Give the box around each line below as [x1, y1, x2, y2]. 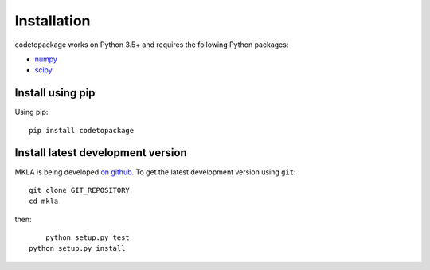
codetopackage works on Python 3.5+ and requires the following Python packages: [14, 40, 289, 49]
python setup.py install [29, 244, 126, 253]
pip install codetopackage [29, 126, 135, 135]
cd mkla [29, 197, 59, 206]
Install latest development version [14, 146, 187, 159]
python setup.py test [45, 233, 131, 242]
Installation [14, 12, 91, 29]
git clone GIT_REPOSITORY [29, 186, 131, 194]
